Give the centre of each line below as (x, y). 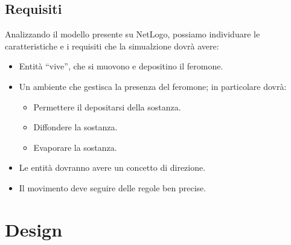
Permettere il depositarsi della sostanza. (107, 107)
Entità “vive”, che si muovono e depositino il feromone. (121, 66)
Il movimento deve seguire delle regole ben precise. (113, 187)
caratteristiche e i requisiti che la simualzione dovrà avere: (112, 46)
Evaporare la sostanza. (75, 147)
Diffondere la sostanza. (75, 127)
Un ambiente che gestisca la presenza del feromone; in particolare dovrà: (153, 86)
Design (34, 229)
